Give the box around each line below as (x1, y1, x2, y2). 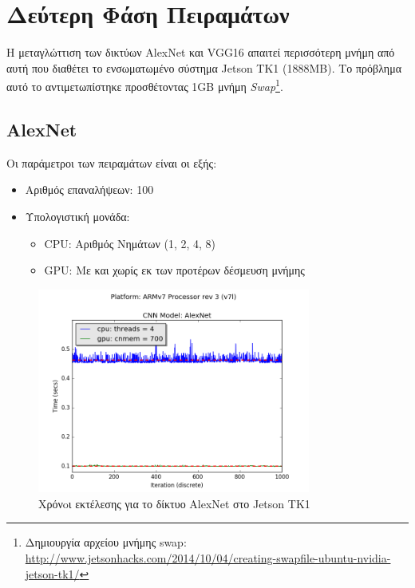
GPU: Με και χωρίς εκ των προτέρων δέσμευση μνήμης (44, 262, 305, 278)
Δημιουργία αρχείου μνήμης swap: (25, 534, 187, 551)
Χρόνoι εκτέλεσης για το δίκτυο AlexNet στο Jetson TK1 (38, 495, 310, 511)
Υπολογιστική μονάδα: (25, 207, 130, 224)
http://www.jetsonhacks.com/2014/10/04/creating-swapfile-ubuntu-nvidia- (25, 549, 391, 566)
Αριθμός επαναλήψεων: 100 (25, 181, 154, 198)
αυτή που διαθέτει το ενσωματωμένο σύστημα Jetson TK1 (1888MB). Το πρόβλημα (6, 59, 401, 76)
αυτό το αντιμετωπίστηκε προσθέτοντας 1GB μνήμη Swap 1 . (6, 76, 283, 94)
